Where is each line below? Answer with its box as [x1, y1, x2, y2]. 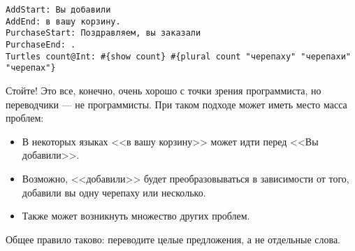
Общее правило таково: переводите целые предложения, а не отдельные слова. [6, 231, 341, 246]
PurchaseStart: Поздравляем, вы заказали [6, 28, 201, 38]
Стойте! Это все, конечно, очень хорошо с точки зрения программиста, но [6, 83, 321, 97]
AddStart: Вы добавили [6, 5, 111, 15]
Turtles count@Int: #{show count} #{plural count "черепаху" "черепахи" [6, 51, 351, 62]
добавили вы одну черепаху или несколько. [22, 185, 206, 199]
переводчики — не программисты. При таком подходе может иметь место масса [6, 96, 347, 111]
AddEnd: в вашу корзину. [6, 16, 121, 27]
